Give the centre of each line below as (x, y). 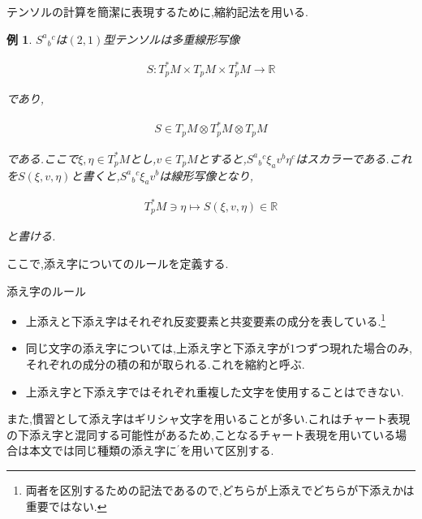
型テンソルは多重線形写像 (172, 39)
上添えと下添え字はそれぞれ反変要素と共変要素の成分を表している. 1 (206, 320)
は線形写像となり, (207, 175)
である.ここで (43, 158)
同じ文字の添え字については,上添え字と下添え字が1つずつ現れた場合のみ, (219, 348)
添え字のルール (46, 290)
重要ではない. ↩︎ (66, 506)
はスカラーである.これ (354, 158)
